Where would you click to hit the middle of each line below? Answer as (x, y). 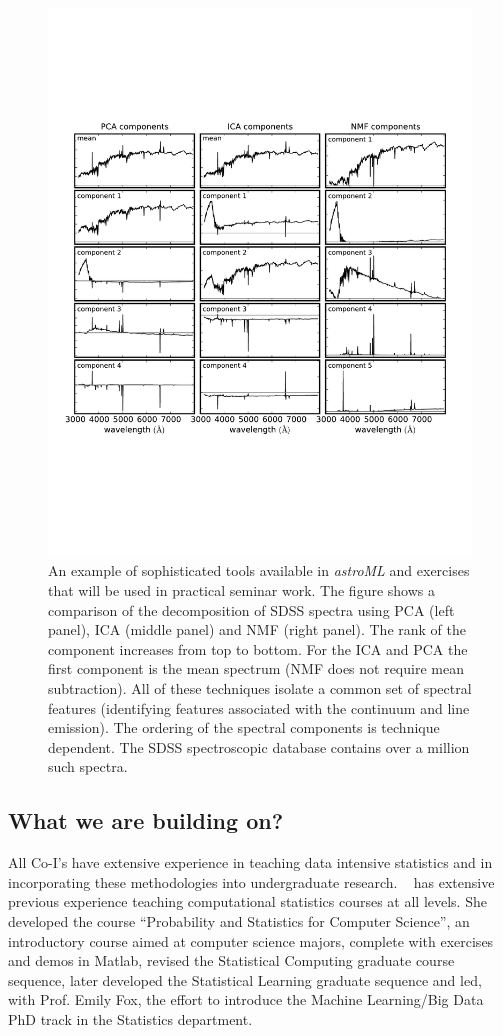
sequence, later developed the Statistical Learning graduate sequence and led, (245, 979)
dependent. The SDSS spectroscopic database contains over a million (259, 746)
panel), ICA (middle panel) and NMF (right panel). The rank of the (257, 629)
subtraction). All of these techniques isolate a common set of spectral (260, 688)
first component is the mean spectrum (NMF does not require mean (256, 668)
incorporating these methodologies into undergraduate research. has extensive (251, 881)
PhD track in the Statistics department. (130, 1018)
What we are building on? (146, 820)
